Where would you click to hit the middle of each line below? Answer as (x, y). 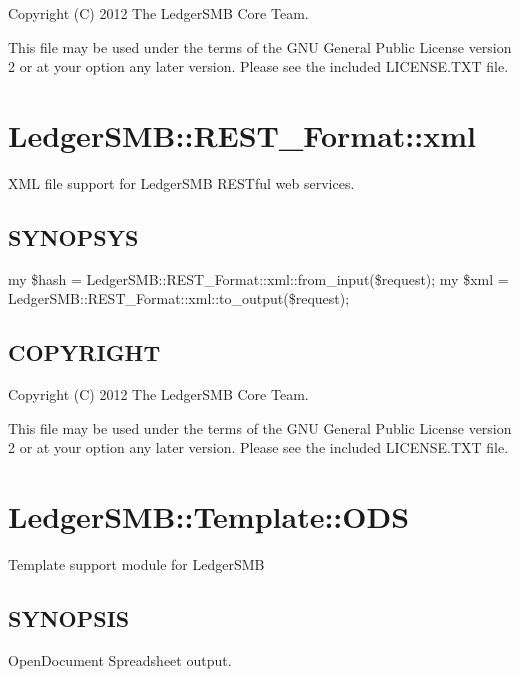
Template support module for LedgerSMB (136, 564)
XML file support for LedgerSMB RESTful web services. (181, 182)
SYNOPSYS (73, 236)
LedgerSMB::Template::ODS (209, 516)
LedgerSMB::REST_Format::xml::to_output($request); (179, 298)
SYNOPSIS (69, 617)
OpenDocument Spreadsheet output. (120, 659)
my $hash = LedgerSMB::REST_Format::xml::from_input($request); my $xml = (258, 278)
